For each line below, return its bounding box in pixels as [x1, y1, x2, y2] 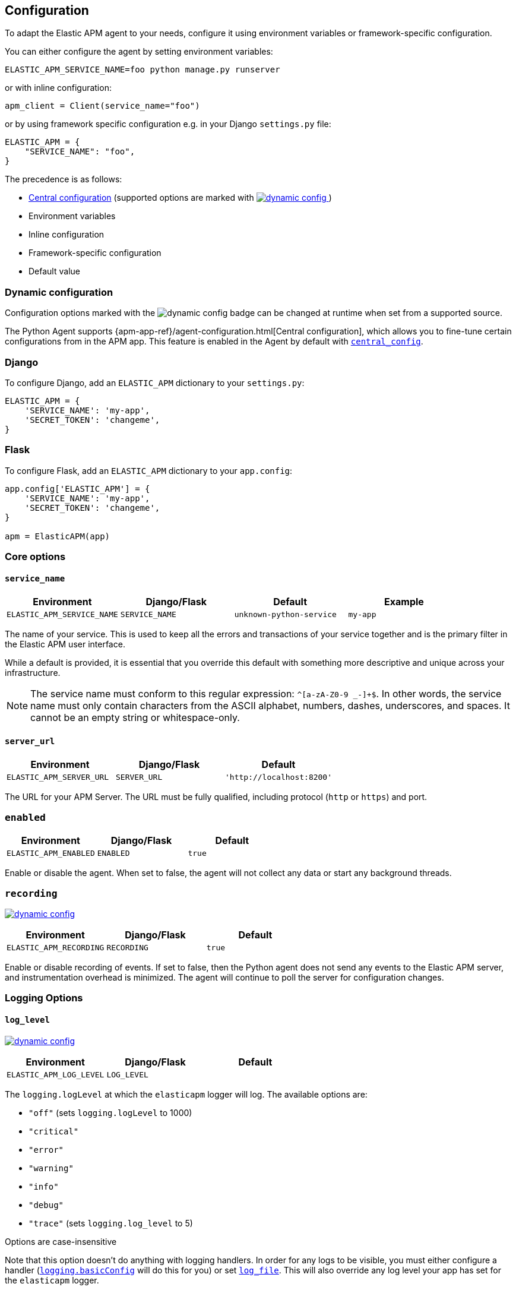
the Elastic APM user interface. [5, 639, 125, 650]
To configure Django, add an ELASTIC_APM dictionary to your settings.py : [5, 377, 305, 388]
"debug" [29, 1200, 64, 1210]
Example [384, 596, 424, 608]
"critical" [29, 1126, 79, 1136]
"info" [29, 1181, 59, 1191]
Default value [29, 266, 80, 277]
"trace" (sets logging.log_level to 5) [29, 1218, 193, 1228]
